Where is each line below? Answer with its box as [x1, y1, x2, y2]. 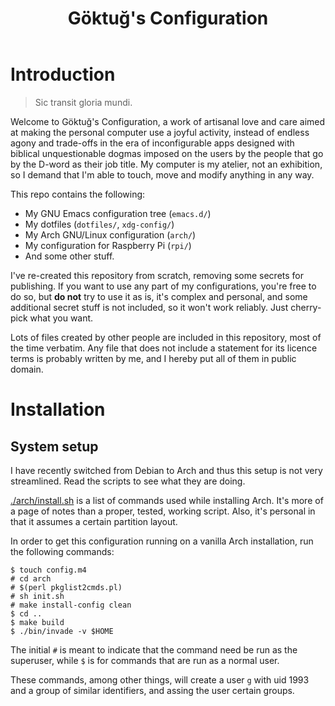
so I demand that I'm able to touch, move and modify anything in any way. [10, 168, 315, 181]
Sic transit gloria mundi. [34, 96, 133, 108]
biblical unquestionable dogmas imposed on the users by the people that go [10, 147, 324, 159]
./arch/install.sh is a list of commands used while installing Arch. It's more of [10, 494, 324, 506]
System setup [10, 438, 99, 455]
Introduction [10, 63, 116, 86]
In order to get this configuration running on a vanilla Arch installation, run [10, 535, 314, 547]
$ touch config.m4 [10, 565, 87, 575]
